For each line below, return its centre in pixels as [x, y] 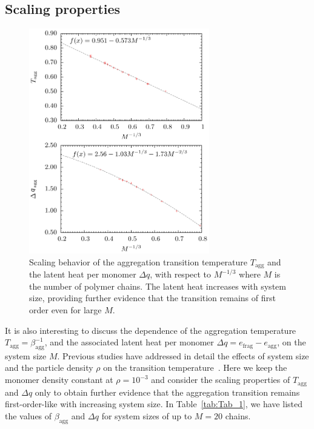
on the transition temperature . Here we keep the [195, 367]
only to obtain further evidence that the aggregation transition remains [167, 392]
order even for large [65, 309]
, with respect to [181, 274]
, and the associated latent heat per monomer [129, 342]
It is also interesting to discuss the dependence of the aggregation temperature [151, 330]
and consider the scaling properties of [221, 380]
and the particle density [49, 367]
